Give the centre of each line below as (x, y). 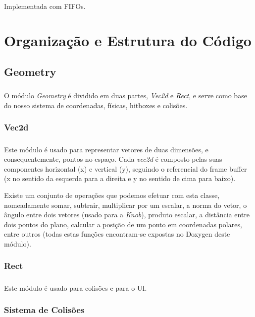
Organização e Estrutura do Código (128, 40)
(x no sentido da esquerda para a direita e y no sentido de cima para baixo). (120, 178)
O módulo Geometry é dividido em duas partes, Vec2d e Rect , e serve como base (126, 95)
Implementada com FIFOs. (45, 6)
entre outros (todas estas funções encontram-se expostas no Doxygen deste (117, 234)
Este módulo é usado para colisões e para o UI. (76, 287)
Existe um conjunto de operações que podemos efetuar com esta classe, (112, 195)
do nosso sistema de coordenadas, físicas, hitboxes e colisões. (96, 105)
